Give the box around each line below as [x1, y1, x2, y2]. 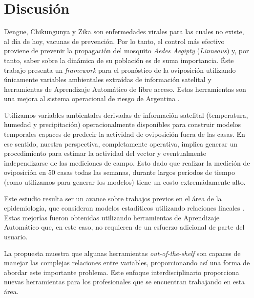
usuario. [4, 232, 28, 241]
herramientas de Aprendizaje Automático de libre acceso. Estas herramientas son [4, 84, 246, 94]
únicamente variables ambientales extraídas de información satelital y [4, 74, 212, 85]
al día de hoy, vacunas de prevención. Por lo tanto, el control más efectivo [4, 36, 225, 46]
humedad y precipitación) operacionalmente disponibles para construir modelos [4, 119, 241, 129]
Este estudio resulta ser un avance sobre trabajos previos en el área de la [4, 193, 222, 203]
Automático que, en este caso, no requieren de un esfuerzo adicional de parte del [4, 222, 245, 232]
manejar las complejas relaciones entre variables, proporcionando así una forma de [4, 257, 250, 268]
